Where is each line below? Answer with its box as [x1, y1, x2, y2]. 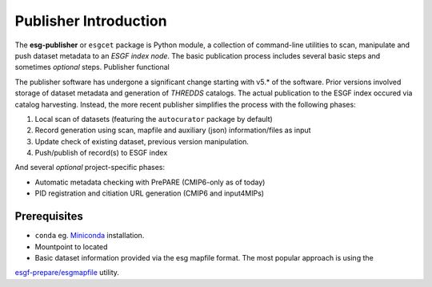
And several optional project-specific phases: [14, 163, 166, 172]
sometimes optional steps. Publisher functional [14, 63, 170, 72]
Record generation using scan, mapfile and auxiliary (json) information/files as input [34, 125, 311, 135]
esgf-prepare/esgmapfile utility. [14, 268, 120, 277]
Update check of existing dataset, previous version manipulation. [34, 136, 250, 146]
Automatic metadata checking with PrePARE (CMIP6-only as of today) [34, 177, 266, 187]
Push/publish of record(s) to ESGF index [34, 148, 168, 158]
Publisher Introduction [14, 12, 167, 30]
